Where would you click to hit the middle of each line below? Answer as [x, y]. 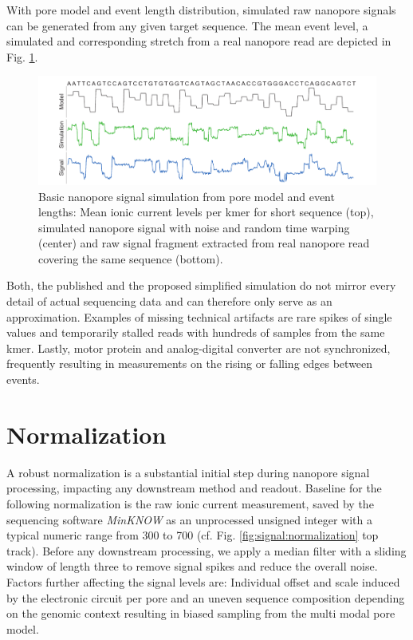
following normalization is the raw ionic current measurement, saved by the [190, 503]
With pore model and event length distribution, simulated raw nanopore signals [201, 10]
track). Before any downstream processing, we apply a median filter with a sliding [206, 550]
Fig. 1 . [22, 56]
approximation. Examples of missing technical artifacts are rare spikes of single [199, 316]
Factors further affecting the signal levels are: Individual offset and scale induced [203, 581]
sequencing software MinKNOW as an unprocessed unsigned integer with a [189, 519]
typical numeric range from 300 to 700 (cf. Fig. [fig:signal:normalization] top [193, 535]
